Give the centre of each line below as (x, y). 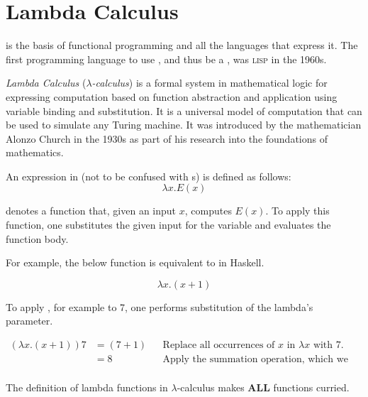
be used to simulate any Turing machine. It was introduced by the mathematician (184, 125)
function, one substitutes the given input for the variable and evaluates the (168, 225)
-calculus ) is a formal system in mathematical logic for (210, 83)
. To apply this (297, 211)
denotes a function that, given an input (91, 211)
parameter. (29, 321)
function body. (37, 238)
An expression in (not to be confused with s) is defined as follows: (149, 176)
